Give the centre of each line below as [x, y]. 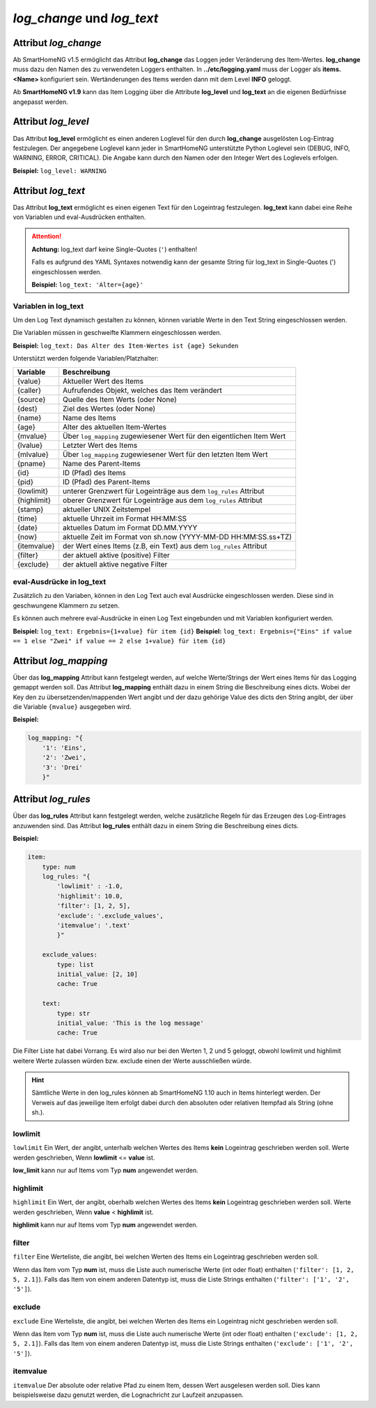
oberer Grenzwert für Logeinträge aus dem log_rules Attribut [163, 500]
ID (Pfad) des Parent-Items [107, 481]
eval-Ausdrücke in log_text [60, 582]
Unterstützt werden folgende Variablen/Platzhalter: [86, 359]
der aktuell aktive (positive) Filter [117, 555]
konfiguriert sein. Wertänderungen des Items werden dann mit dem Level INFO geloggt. [166, 79]
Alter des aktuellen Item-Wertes [115, 427]
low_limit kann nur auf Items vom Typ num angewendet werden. [105, 1170]
